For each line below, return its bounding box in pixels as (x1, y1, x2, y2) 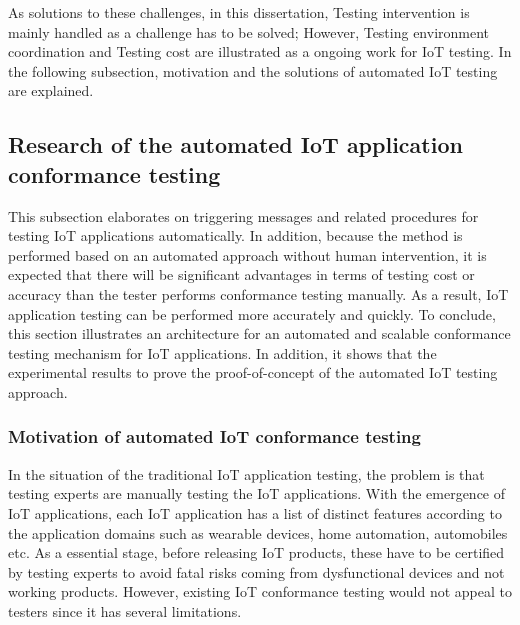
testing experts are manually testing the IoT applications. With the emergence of (8, 483, 506, 504)
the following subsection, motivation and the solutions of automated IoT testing (8, 60, 498, 81)
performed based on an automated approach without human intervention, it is (8, 244, 487, 265)
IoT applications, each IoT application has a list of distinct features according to (8, 502, 502, 523)
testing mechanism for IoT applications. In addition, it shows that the (8, 342, 437, 363)
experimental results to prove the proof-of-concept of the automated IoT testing (8, 362, 498, 383)
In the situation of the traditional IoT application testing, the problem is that (8, 463, 485, 484)
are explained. (8, 80, 94, 101)
